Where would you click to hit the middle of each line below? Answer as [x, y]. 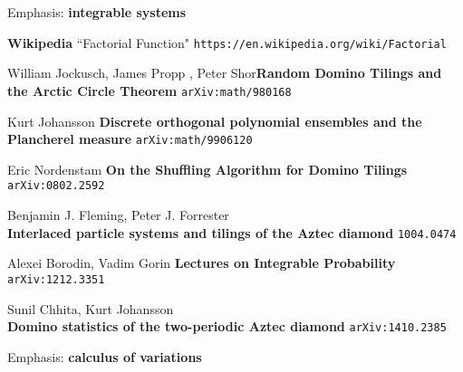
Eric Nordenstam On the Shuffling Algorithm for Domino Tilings [207, 169]
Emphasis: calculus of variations [105, 356]
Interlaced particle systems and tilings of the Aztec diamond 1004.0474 [232, 232]
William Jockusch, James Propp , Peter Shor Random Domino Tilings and [225, 73]
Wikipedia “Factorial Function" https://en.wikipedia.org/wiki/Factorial [227, 42]
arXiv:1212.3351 [56, 279]
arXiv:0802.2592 [56, 186]
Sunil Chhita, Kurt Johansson [91, 308]
